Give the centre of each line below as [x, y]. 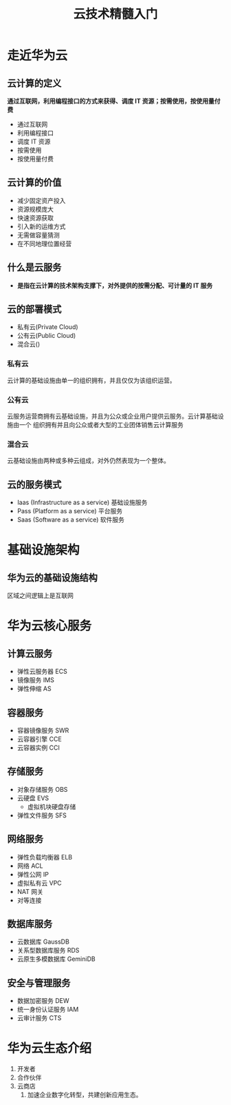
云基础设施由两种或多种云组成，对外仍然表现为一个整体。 [88, 461]
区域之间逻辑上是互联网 [40, 596]
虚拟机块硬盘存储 [52, 806]
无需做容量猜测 [38, 235]
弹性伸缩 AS [34, 689]
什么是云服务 [34, 267]
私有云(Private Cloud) [47, 327]
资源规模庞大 [35, 209]
